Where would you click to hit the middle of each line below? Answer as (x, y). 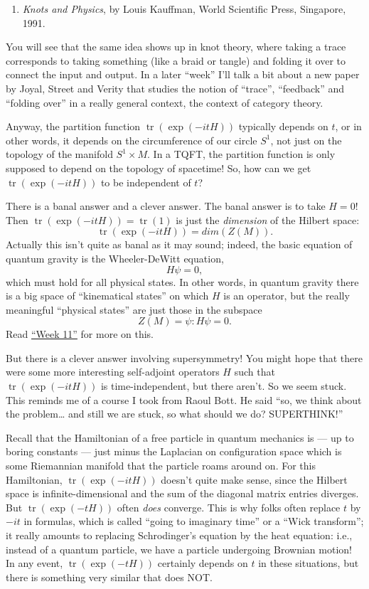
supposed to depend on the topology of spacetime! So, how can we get (159, 168)
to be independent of (146, 182)
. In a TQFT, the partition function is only (241, 154)
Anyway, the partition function (73, 126)
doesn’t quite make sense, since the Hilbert (254, 479)
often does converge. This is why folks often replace (229, 507)
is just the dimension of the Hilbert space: (268, 219)
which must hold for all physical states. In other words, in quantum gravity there (182, 281)
